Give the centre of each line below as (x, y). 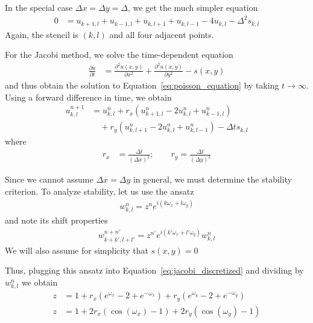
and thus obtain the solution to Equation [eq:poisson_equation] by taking (142, 85)
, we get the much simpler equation (193, 7)
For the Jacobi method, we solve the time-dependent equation (119, 55)
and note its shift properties (56, 220)
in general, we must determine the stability (213, 179)
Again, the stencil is (42, 34)
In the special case (39, 7)
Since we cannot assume (49, 179)
